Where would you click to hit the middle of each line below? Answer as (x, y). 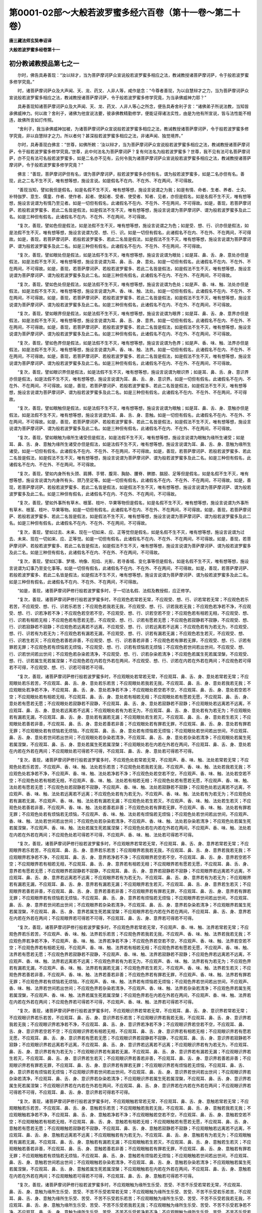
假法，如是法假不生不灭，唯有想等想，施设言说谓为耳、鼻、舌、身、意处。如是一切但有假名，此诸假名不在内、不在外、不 (130, 262)
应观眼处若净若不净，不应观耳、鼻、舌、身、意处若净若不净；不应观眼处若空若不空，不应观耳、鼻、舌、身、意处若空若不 (130, 690)
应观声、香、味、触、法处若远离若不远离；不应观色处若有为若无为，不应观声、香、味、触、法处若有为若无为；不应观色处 (130, 794)
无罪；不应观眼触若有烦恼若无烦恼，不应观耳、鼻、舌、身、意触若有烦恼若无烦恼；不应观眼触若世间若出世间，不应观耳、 (130, 1155)
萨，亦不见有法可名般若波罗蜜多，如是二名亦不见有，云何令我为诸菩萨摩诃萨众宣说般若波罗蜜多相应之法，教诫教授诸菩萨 (130, 158)
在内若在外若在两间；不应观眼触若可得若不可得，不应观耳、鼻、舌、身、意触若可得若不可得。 (102, 1176)
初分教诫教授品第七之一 (44, 63)
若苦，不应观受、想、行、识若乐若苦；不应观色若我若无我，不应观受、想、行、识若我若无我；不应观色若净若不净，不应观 (130, 606)
